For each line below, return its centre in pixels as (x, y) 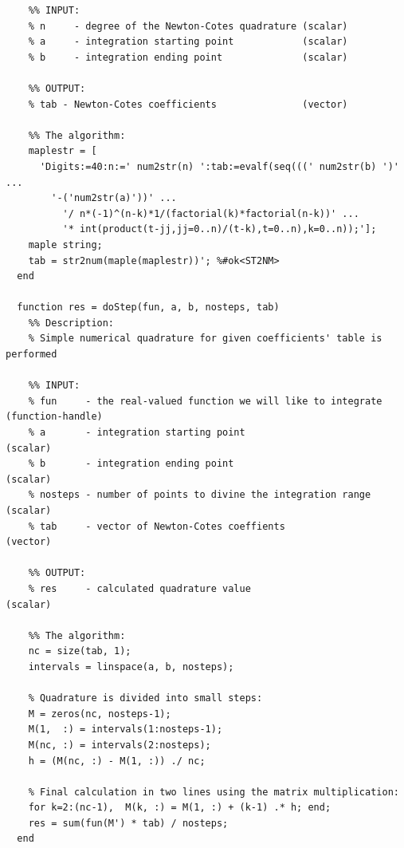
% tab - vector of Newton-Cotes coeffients (157, 526)
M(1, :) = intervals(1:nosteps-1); (126, 730)
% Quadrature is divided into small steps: (145, 698)
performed (31, 355)
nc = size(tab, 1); (80, 651)
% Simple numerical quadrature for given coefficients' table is (205, 339)
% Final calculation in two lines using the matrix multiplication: (214, 792)
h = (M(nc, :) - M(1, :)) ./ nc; (117, 761)
